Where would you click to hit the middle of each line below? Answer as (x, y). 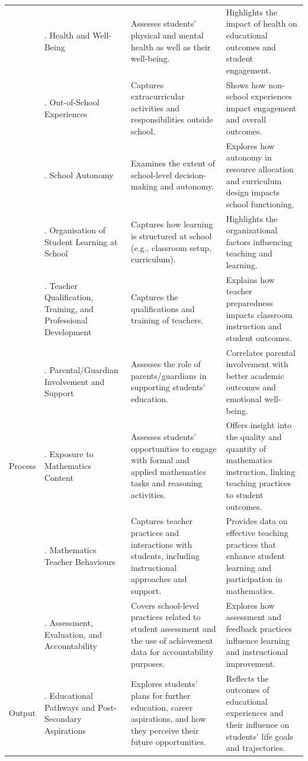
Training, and (69, 308)
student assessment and (173, 629)
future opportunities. (168, 742)
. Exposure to (69, 454)
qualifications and (163, 308)
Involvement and (74, 381)
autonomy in (249, 157)
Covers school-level (165, 605)
